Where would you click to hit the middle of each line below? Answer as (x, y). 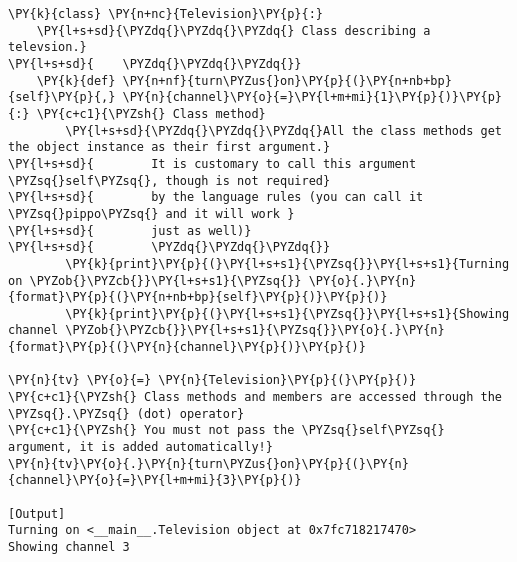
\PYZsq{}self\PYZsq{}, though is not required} (169, 180)
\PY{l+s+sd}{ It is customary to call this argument (212, 163)
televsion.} (47, 47)
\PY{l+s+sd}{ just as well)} (130, 230)
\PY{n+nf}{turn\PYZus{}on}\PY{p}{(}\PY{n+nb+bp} (287, 80)
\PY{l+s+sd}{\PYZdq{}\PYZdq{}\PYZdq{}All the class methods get (283, 130)
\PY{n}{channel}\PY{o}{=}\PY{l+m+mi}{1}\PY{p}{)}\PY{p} (312, 97)
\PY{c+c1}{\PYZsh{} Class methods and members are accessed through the (255, 397)
